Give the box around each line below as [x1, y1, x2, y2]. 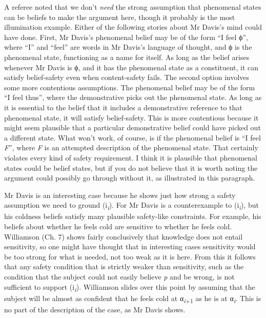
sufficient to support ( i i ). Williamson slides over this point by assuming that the [4, 281, 255, 293]
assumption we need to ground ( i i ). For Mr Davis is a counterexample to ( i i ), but [4, 200, 259, 212]
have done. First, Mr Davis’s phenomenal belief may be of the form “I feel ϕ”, [4, 31, 248, 42]
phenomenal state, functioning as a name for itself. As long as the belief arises [4, 51, 250, 62]
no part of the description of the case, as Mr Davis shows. [4, 304, 186, 314]
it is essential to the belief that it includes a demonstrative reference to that [4, 102, 242, 112]
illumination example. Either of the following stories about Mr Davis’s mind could [4, 22, 262, 32]
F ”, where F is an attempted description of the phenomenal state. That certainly [4, 142, 258, 153]
